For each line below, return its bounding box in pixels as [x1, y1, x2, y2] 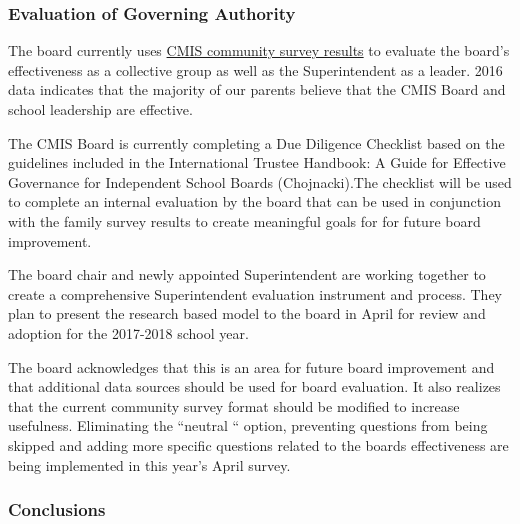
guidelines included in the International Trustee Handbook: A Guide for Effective [8, 152, 506, 173]
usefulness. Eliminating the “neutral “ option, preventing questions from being [8, 415, 488, 436]
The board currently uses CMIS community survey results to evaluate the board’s [8, 40, 510, 61]
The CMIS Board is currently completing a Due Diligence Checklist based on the [8, 132, 505, 153]
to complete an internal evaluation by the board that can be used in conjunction [8, 191, 501, 212]
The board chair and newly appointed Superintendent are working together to [8, 264, 486, 285]
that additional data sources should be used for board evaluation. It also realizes [8, 376, 501, 397]
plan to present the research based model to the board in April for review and [8, 303, 486, 324]
